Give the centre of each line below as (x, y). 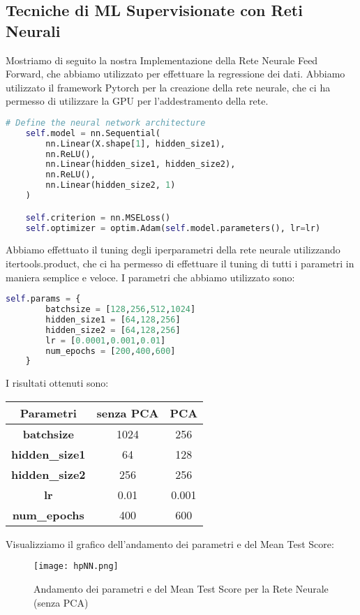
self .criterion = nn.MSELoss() (98, 217)
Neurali (33, 30)
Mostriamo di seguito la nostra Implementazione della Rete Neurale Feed (162, 60)
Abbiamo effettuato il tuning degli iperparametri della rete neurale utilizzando (173, 250)
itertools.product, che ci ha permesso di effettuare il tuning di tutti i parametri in (180, 263)
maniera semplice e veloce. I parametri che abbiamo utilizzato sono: (150, 277)
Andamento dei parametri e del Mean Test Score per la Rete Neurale (181, 589)
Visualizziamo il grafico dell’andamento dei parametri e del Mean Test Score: (170, 543)
